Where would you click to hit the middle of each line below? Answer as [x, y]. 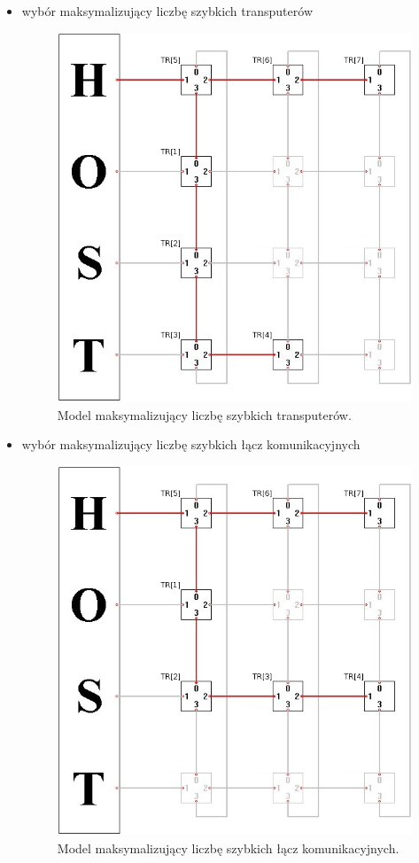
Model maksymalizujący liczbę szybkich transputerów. [204, 414]
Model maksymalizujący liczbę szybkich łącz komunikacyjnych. [228, 847]
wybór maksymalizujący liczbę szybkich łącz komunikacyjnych [191, 444]
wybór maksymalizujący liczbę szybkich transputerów [167, 11]
